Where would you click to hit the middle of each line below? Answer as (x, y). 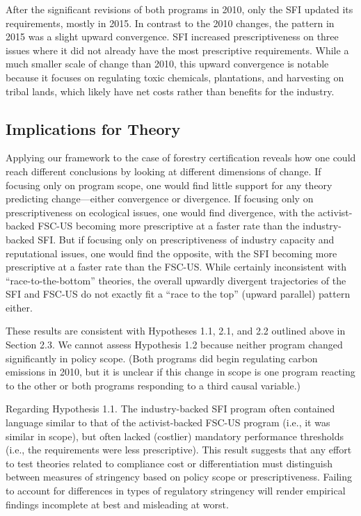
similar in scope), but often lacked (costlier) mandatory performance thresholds (175, 436)
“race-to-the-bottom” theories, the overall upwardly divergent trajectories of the (176, 280)
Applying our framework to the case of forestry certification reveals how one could (181, 158)
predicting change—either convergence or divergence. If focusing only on (160, 199)
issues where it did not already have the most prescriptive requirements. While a (177, 50)
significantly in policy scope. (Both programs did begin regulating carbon (162, 358)
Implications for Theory (93, 128)
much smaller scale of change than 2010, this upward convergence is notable (167, 64)
